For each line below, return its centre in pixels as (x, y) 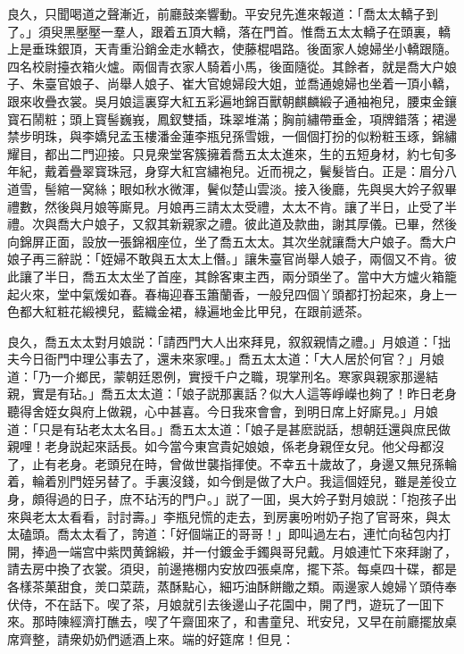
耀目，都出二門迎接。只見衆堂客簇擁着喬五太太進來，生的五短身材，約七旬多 (232, 153)
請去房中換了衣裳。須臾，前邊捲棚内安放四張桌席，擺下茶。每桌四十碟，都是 (232, 569)
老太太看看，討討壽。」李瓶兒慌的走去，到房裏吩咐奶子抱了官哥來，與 (235, 516)
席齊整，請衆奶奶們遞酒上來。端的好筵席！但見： (151, 638)
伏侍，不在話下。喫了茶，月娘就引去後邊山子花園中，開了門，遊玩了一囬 (220, 604)
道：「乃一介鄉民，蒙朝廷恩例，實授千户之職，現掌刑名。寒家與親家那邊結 (223, 376)
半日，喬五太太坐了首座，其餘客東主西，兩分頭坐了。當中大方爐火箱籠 (250, 276)
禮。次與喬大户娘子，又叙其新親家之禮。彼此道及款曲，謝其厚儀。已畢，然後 (232, 224)
